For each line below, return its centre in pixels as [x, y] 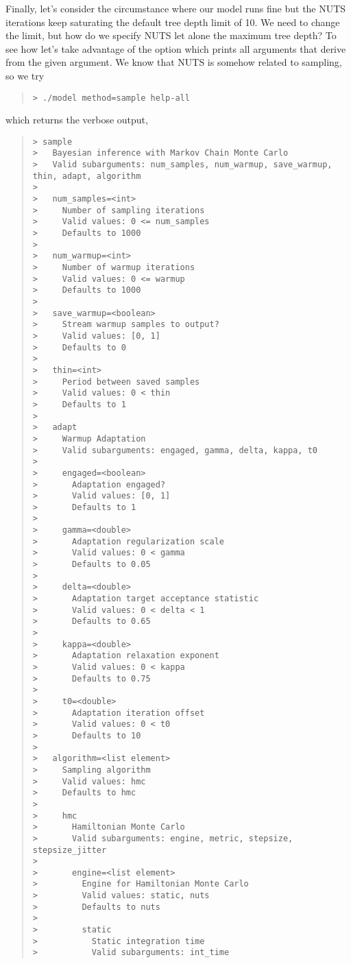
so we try [25, 75]
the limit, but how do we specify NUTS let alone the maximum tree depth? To [171, 35]
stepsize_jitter [70, 850]
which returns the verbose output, [77, 120]
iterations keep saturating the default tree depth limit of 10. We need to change [173, 22]
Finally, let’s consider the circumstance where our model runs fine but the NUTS [176, 8]
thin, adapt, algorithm [87, 176]
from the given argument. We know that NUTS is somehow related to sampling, [174, 62]
